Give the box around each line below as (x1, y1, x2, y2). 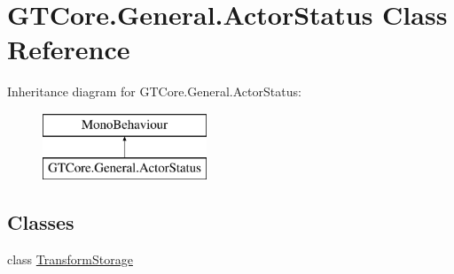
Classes (7, 209, 74, 236)
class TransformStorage (7, 250, 133, 269)
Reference (7, 31, 130, 67)
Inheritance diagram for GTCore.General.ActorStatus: (7, 82, 301, 101)
